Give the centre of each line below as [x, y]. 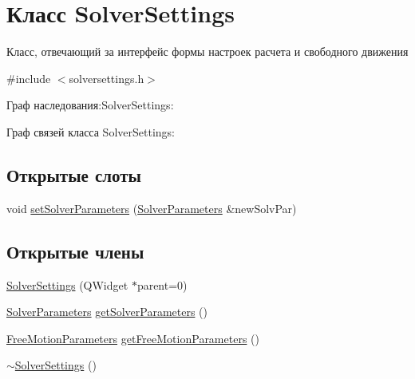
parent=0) [162, 284]
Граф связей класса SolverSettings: [91, 131]
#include [29, 78]
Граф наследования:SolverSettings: [90, 105]
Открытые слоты [74, 174]
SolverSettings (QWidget [67, 284]
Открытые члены [75, 251]
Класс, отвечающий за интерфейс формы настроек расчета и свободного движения [207, 51]
